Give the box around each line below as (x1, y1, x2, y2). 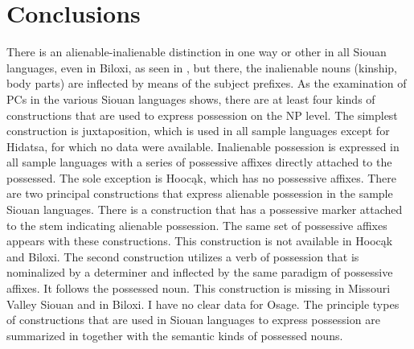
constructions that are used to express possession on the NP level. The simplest (6, 106, 398, 123)
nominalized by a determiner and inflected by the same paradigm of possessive (6, 264, 393, 281)
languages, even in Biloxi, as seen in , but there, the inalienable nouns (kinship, (6, 59, 397, 76)
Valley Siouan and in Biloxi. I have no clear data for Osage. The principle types (6, 295, 400, 312)
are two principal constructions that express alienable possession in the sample (6, 185, 393, 202)
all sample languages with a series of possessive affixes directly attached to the (6, 154, 392, 170)
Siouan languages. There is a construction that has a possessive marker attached (6, 201, 403, 218)
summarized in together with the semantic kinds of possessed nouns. (6, 326, 343, 343)
